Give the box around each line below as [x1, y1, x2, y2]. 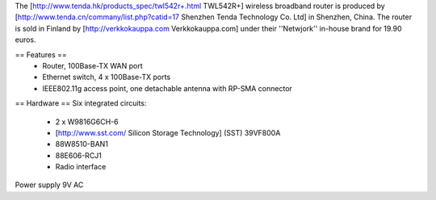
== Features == [15, 49, 68, 60]
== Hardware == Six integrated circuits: [15, 98, 147, 108]
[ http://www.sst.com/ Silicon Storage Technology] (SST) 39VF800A [55, 127, 281, 137]
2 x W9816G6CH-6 [55, 117, 119, 127]
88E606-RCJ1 [55, 150, 103, 160]
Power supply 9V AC [15, 180, 84, 190]
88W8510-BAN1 [55, 140, 109, 149]
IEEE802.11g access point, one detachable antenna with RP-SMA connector [42, 83, 292, 93]
